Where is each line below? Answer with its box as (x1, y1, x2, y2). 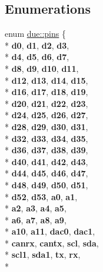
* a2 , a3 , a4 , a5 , (5, 202, 67, 214)
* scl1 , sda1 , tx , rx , (5, 248, 81, 261)
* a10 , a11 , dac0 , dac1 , (5, 225, 95, 238)
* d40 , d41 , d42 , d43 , (5, 155, 88, 167)
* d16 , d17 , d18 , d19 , (5, 86, 88, 98)
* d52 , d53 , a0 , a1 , (5, 190, 78, 203)
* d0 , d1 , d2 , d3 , (5, 39, 69, 51)
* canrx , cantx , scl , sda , (5, 236, 99, 249)
